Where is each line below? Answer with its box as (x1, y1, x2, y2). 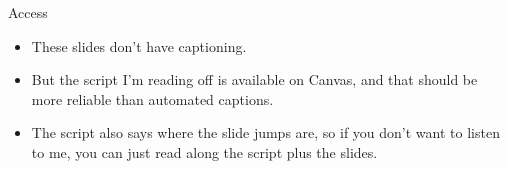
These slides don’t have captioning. (31, 35, 247, 56)
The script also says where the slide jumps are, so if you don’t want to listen (31, 122, 500, 143)
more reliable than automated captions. (31, 88, 274, 109)
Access (8, 2, 48, 22)
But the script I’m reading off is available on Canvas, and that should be (31, 69, 478, 90)
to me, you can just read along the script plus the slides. (31, 141, 378, 162)
